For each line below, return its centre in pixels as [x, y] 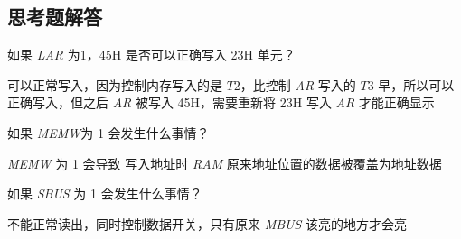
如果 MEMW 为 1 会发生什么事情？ [108, 132]
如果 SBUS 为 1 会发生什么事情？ [105, 193]
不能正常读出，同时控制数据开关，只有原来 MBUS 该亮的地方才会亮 [207, 223]
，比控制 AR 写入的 [298, 84]
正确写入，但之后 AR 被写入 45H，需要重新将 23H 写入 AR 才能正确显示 [221, 102]
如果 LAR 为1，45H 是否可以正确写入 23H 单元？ [151, 55]
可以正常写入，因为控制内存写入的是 [115, 84]
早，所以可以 [416, 84]
